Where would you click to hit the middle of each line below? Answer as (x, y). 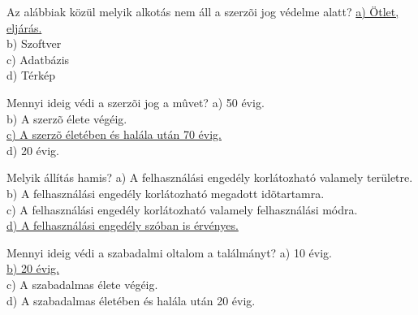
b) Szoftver (34, 43)
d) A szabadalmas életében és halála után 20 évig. (131, 300)
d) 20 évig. (33, 150)
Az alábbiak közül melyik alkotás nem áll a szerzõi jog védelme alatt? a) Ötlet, (203, 11)
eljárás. (24, 27)
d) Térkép (31, 75)
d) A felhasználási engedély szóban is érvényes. (123, 225)
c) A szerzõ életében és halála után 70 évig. (114, 134)
